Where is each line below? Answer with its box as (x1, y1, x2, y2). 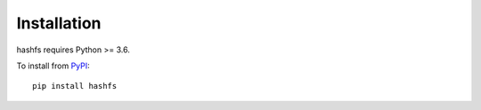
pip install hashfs (32, 81, 118, 91)
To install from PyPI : (16, 60, 91, 71)
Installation (16, 13, 102, 33)
